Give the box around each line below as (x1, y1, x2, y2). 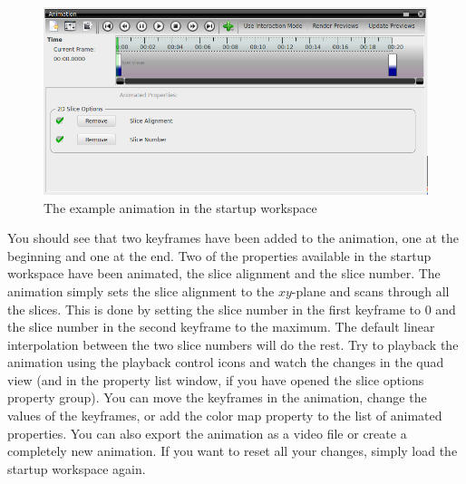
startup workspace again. (7, 459, 146, 478)
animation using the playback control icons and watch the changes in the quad (7, 353, 444, 372)
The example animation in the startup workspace (44, 198, 317, 217)
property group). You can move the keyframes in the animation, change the (7, 388, 427, 407)
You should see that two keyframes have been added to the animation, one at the (7, 228, 460, 247)
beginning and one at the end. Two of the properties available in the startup (7, 246, 432, 265)
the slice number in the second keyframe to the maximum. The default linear (7, 317, 435, 336)
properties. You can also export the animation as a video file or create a (7, 423, 407, 442)
